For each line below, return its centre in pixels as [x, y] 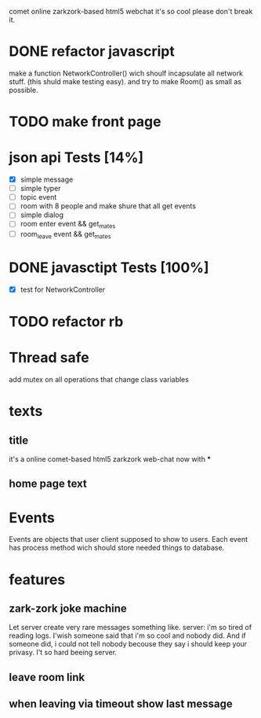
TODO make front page [85, 122]
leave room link [47, 677]
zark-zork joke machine [68, 608]
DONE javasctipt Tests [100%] [109, 268]
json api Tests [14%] [76, 158]
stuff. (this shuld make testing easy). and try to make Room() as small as [125, 81]
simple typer [40, 189]
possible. [24, 90]
